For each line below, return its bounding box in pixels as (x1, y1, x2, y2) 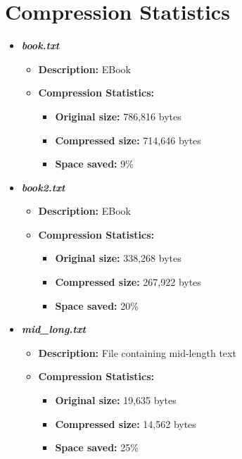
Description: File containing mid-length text (38, 345, 236, 360)
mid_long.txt (21, 322, 86, 337)
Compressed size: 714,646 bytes (55, 132, 201, 147)
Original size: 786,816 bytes (55, 108, 181, 123)
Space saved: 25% (55, 440, 139, 455)
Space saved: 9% (55, 156, 134, 171)
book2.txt (21, 180, 65, 194)
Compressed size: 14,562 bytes (55, 416, 196, 431)
